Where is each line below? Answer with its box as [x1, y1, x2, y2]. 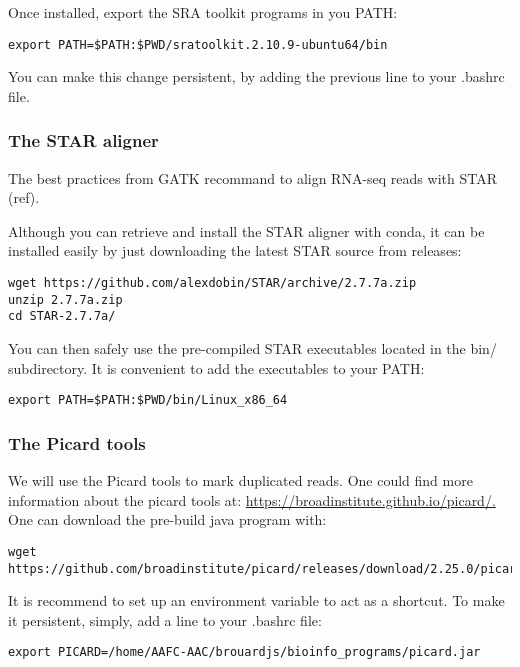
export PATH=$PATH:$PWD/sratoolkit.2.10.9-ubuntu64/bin [8, 37, 388, 52]
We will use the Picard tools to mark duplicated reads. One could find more [8, 470, 473, 491]
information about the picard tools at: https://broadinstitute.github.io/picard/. [8, 489, 496, 510]
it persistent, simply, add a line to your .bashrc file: [8, 609, 322, 630]
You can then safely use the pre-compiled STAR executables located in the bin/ [8, 338, 497, 358]
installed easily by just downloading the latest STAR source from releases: [8, 240, 462, 261]
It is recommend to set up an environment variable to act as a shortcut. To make [8, 590, 505, 611]
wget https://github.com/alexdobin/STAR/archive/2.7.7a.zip [8, 276, 417, 291]
